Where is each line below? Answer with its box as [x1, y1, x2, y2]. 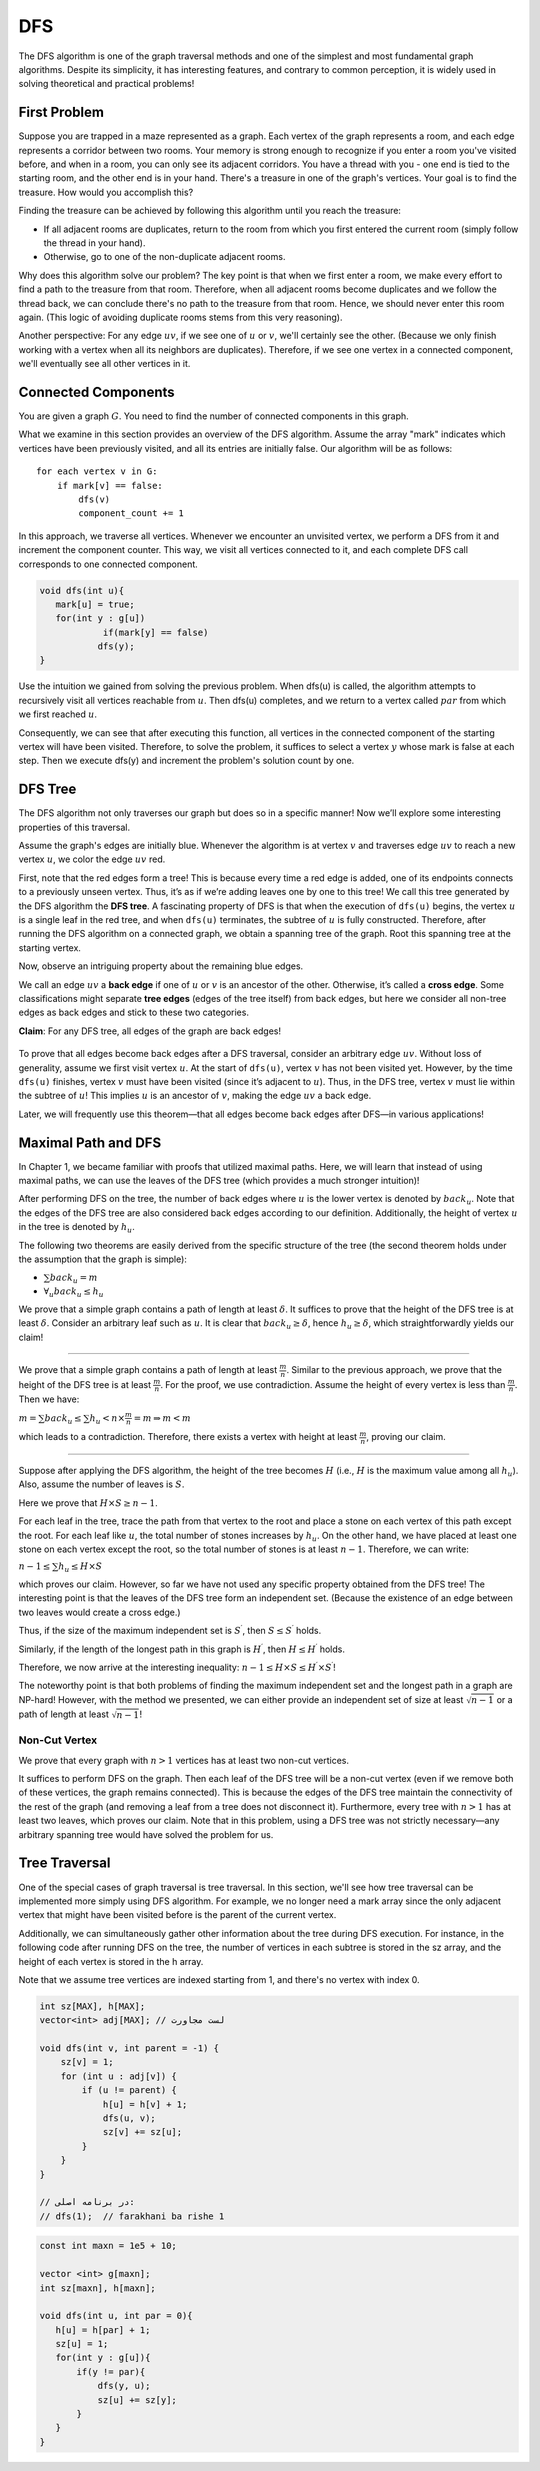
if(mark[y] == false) [102, 626, 209, 638]
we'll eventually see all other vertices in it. [18, 358, 191, 370]
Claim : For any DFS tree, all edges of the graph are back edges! [18, 1025, 282, 1037]
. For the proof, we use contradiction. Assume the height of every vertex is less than [160, 1378, 506, 1390]
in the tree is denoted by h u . [18, 1221, 135, 1235]
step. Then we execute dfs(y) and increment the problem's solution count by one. [18, 755, 355, 767]
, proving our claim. [366, 1431, 446, 1443]
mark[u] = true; [55, 598, 135, 610]
